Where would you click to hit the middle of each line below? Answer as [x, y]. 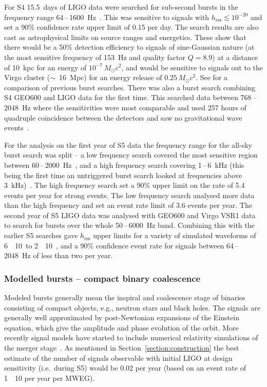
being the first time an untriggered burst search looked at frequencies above [123, 175]
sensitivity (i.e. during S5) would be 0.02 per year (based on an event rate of [125, 368]
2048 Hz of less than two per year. [59, 255]
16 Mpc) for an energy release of [111, 77]
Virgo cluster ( [27, 77]
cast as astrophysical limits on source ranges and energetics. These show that [125, 37]
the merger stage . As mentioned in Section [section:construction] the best [122, 348]
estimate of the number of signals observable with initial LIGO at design [118, 357]
